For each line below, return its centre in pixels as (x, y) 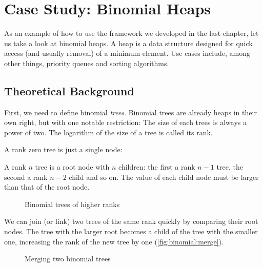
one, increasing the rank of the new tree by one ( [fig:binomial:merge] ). (114, 241)
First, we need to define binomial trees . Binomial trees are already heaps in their (130, 112)
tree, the (230, 167)
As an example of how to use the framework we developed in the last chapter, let (131, 33)
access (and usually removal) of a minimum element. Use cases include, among (127, 53)
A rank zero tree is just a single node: (63, 149)
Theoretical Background (69, 90)
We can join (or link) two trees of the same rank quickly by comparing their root (131, 221)
